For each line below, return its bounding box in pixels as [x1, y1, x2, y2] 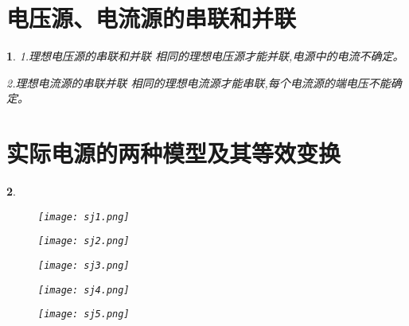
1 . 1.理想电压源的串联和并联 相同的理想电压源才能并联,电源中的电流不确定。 [6, 48, 404, 64]
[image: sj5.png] [38, 309, 130, 320]
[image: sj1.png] [38, 211, 130, 223]
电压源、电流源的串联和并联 [6, 2, 297, 34]
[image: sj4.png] [38, 284, 130, 296]
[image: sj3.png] [38, 259, 130, 271]
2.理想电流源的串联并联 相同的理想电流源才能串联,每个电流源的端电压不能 [6, 74, 391, 91]
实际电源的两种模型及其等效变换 [6, 137, 341, 169]
